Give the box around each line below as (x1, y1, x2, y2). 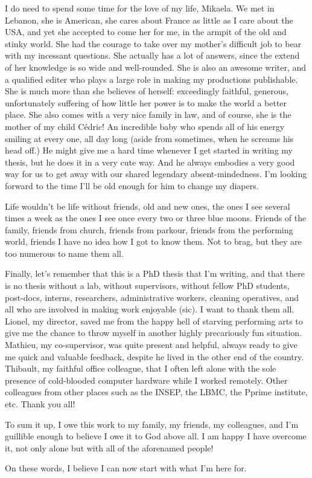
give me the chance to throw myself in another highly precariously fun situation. (5, 326, 302, 339)
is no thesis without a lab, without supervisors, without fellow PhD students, (5, 279, 290, 292)
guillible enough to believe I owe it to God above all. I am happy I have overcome (5, 430, 307, 442)
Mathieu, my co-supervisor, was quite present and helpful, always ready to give (5, 338, 298, 351)
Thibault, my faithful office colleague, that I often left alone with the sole (5, 362, 276, 375)
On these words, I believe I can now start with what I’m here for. (5, 462, 247, 474)
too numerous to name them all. (5, 247, 124, 259)
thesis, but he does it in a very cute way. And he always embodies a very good (5, 155, 295, 168)
